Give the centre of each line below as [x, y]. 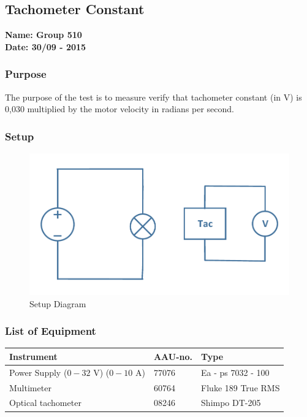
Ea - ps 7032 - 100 [235, 372]
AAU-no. [173, 356]
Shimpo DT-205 [231, 403]
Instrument [33, 356]
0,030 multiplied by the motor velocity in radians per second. [120, 109]
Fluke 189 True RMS [241, 387]
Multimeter [30, 387]
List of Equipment [51, 331]
